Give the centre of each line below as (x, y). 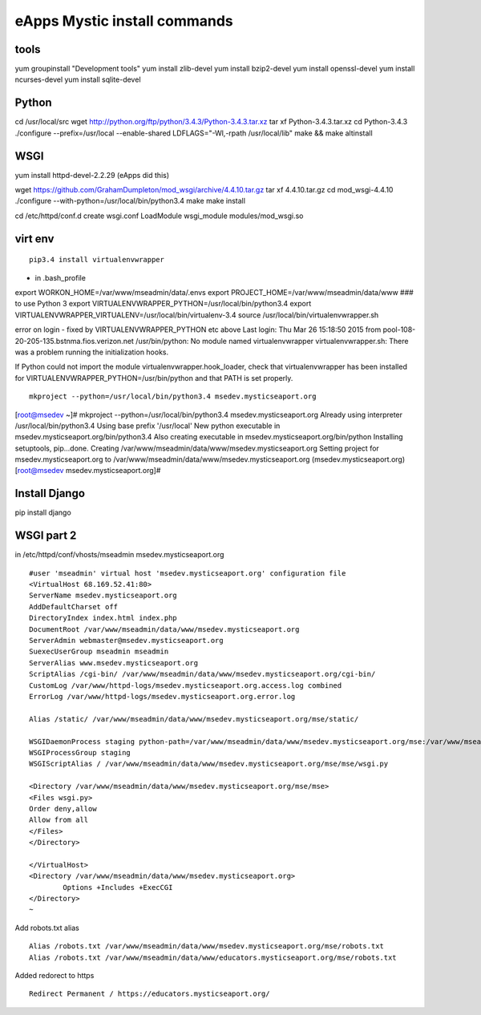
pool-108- (399, 330)
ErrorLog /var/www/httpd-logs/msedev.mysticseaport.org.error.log (162, 696)
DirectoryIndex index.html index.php (103, 618)
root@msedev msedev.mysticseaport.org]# (89, 471)
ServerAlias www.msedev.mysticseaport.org (114, 663)
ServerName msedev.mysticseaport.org (103, 596)
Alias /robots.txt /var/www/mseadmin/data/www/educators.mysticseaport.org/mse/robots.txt (213, 957)
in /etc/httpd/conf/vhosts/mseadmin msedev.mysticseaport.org (119, 555)
